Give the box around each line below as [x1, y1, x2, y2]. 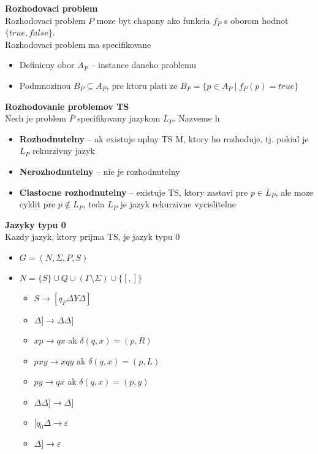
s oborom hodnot [224, 13, 289, 26]
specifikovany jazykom [77, 112, 161, 125]
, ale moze [275, 185, 314, 198]
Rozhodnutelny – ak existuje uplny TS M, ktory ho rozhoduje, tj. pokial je [19, 132, 309, 145]
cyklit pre [19, 198, 56, 210]
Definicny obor [19, 58, 75, 71]
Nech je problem [5, 112, 66, 125]
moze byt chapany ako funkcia [96, 13, 210, 26]
